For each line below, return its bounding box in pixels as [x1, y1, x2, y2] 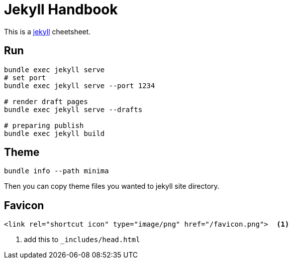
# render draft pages [4, 97, 88, 106]
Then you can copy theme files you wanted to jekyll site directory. [4, 182, 220, 191]
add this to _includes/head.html [24, 235, 140, 244]
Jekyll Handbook [4, 1, 118, 18]
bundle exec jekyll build [4, 129, 105, 137]
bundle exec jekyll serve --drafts [4, 105, 143, 114]
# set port [4, 73, 46, 82]
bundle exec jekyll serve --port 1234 [4, 81, 155, 90]
